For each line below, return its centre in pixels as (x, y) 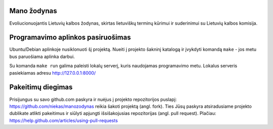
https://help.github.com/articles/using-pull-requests (64, 120)
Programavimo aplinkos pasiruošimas (70, 38)
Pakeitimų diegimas (41, 87)
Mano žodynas (33, 11)
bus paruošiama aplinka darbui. (42, 56)
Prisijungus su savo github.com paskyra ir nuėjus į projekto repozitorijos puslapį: (93, 99)
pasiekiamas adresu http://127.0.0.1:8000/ (53, 73)
